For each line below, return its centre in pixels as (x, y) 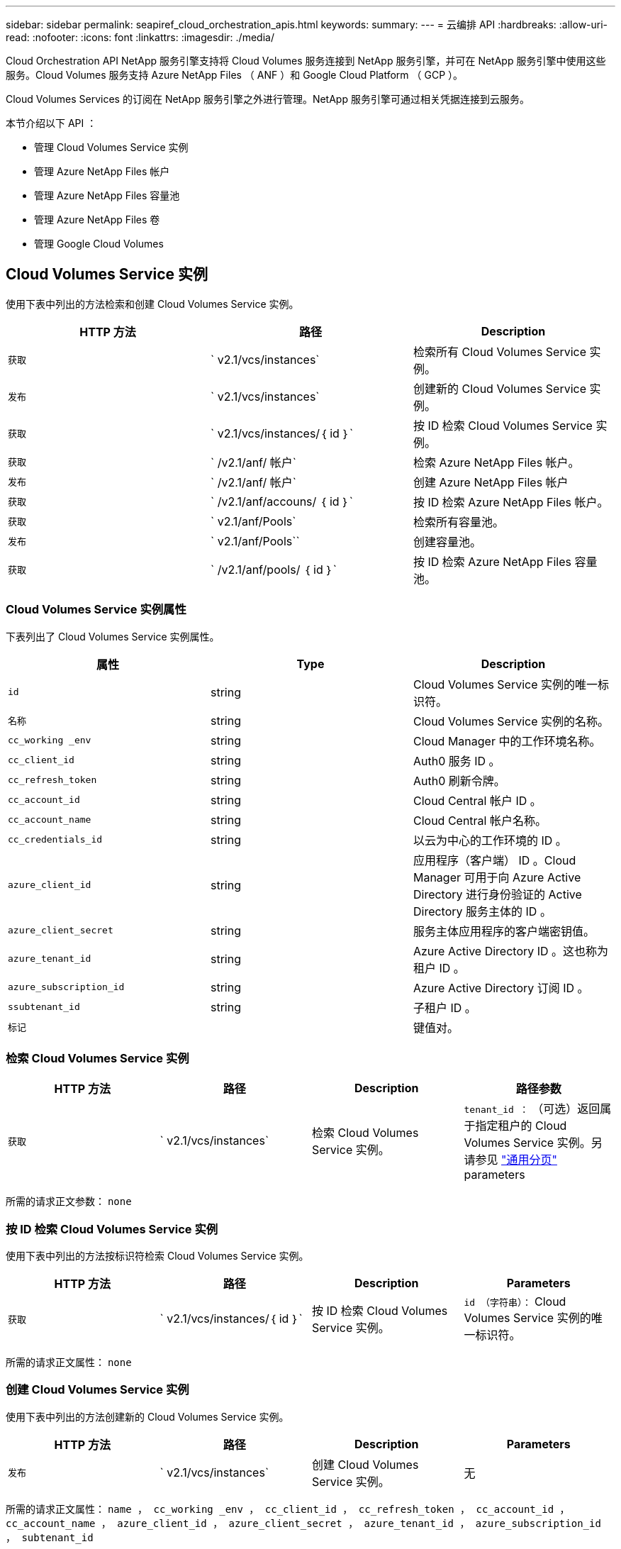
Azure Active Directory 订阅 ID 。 (501, 988)
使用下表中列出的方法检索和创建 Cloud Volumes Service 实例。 (152, 304)
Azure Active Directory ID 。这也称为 (511, 951)
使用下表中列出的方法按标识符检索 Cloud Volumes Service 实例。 (157, 1256)
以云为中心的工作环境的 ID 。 (490, 840)
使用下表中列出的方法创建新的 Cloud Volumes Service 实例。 (147, 1416)
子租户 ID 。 (444, 1007)
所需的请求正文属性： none (69, 1362)
